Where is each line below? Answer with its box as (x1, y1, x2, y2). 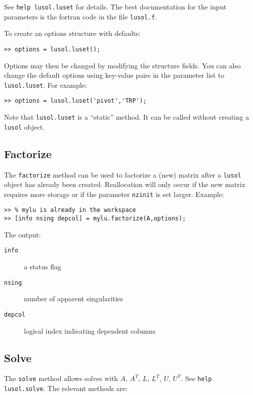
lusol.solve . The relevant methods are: (4, 383, 128, 393)
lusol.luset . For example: (4, 79, 87, 90)
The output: (4, 229, 41, 239)
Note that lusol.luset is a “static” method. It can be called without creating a (4, 112, 249, 122)
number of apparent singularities (24, 293, 124, 304)
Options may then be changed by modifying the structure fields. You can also (4, 60, 241, 70)
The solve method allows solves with (4, 373, 118, 384)
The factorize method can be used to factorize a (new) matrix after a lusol (4, 169, 242, 180)
